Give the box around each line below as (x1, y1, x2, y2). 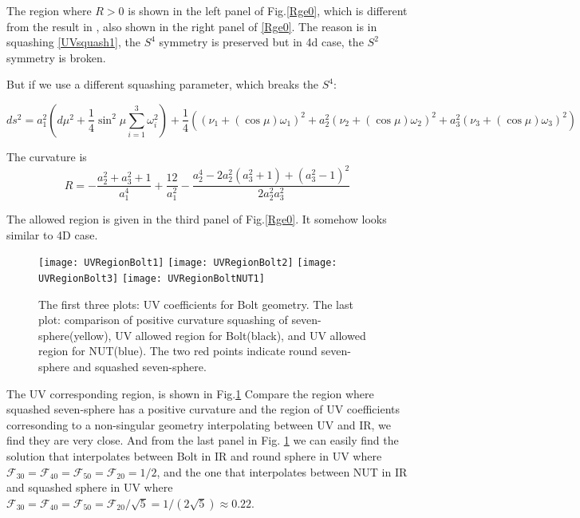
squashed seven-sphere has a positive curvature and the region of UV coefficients (6, 401, 400, 417)
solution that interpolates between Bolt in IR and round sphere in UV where (6, 448, 382, 465)
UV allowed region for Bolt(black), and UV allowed (115, 326, 366, 343)
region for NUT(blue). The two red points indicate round (38, 342, 318, 359)
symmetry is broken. (6, 49, 106, 65)
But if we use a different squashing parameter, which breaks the (6, 76, 319, 93)
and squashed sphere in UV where (6, 479, 173, 496)
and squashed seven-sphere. (73, 358, 207, 375)
